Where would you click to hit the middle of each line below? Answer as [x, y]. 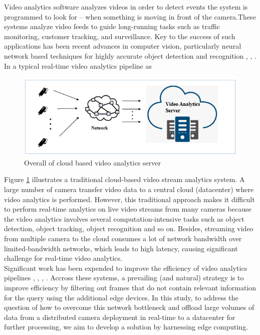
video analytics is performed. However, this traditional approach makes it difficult [129, 199]
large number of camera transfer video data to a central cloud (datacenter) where [129, 189]
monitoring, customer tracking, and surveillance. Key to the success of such [120, 36]
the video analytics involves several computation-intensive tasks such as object [124, 218]
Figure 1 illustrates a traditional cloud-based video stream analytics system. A [124, 179]
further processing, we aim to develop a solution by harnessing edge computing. [126, 327]
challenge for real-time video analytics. [63, 258]
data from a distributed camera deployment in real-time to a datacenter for [120, 317]
